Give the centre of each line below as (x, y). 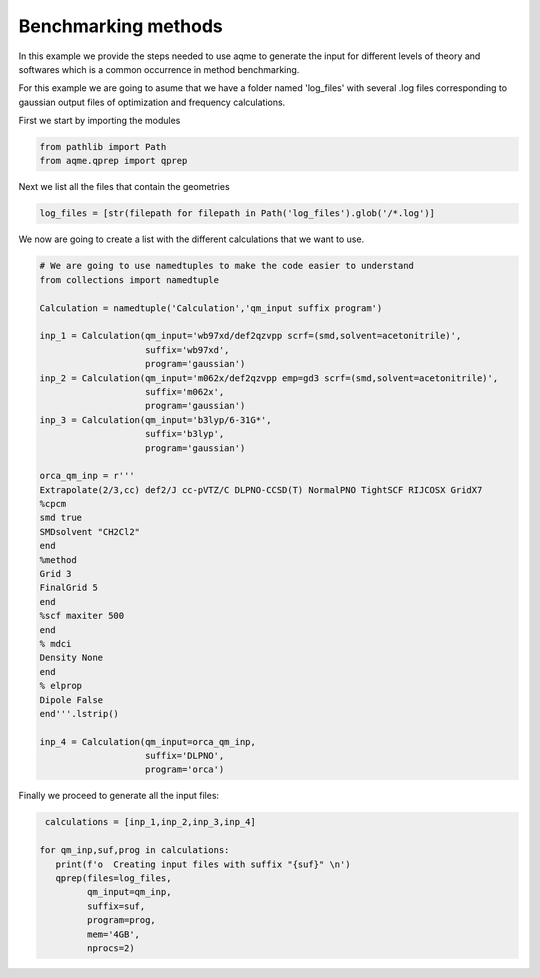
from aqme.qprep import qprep (113, 161)
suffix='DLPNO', (185, 756)
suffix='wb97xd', (187, 349)
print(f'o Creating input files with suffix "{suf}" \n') (203, 864)
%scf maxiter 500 (82, 616)
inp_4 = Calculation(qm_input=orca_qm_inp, (148, 741)
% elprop (61, 686)
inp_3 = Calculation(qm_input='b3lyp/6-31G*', (155, 419)
